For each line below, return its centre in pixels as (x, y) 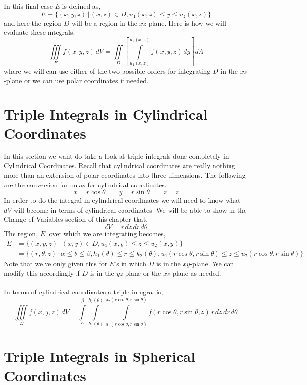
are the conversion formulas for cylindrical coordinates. (85, 184)
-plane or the (142, 273)
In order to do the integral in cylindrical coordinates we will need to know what (122, 200)
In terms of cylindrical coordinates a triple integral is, (84, 292)
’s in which (130, 263)
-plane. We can (212, 263)
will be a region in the (104, 23)
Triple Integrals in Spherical (100, 356)
